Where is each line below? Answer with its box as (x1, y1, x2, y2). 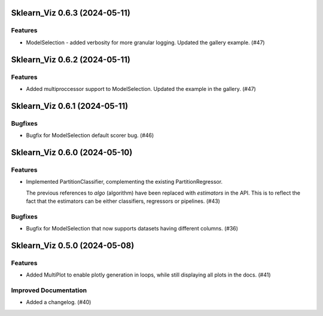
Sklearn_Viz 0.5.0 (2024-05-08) (11, 240, 135, 251)
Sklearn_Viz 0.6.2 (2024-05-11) (11, 54, 131, 65)
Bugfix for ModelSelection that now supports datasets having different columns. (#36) (26, 225, 239, 232)
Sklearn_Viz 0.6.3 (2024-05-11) (11, 8, 131, 18)
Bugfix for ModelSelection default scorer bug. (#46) (26, 132, 154, 139)
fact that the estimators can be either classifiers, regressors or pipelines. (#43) (26, 197, 221, 205)
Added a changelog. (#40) (26, 299, 92, 306)
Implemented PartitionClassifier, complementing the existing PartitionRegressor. (26, 178, 223, 186)
